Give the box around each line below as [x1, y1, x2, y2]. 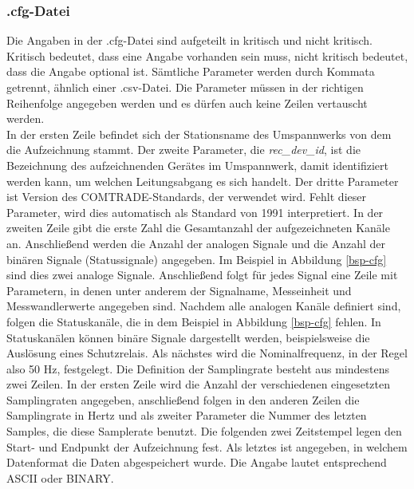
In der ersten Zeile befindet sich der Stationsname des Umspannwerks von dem [6, 125, 392, 142]
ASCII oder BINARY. [6, 469, 114, 486]
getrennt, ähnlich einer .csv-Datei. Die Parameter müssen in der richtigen [6, 79, 364, 95]
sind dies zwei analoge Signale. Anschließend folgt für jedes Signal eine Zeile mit [6, 266, 398, 283]
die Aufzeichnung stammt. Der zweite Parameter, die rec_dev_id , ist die [6, 141, 361, 158]
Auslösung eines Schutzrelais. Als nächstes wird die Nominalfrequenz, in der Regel [6, 345, 408, 361]
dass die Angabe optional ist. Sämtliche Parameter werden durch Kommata [6, 63, 375, 80]
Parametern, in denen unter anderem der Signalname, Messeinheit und [6, 282, 352, 298]
